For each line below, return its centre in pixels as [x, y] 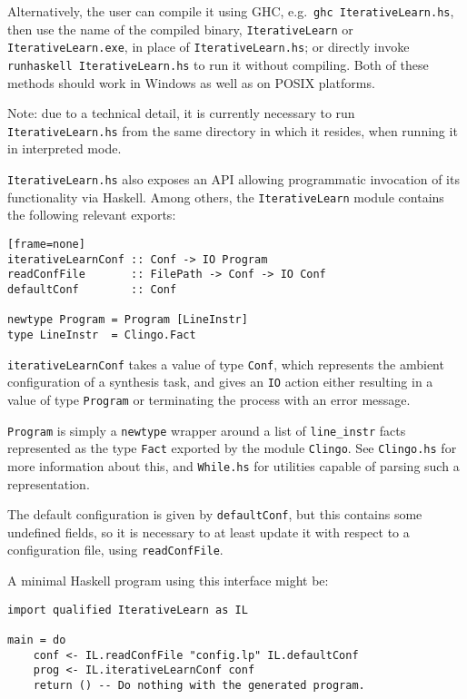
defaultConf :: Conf [92, 289]
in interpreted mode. [65, 148]
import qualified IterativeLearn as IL [128, 610]
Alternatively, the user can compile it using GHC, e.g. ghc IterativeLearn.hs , [231, 11]
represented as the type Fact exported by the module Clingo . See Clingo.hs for [232, 448]
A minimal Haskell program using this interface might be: [168, 580]
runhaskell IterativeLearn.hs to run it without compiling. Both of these [218, 64]
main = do [37, 640]
